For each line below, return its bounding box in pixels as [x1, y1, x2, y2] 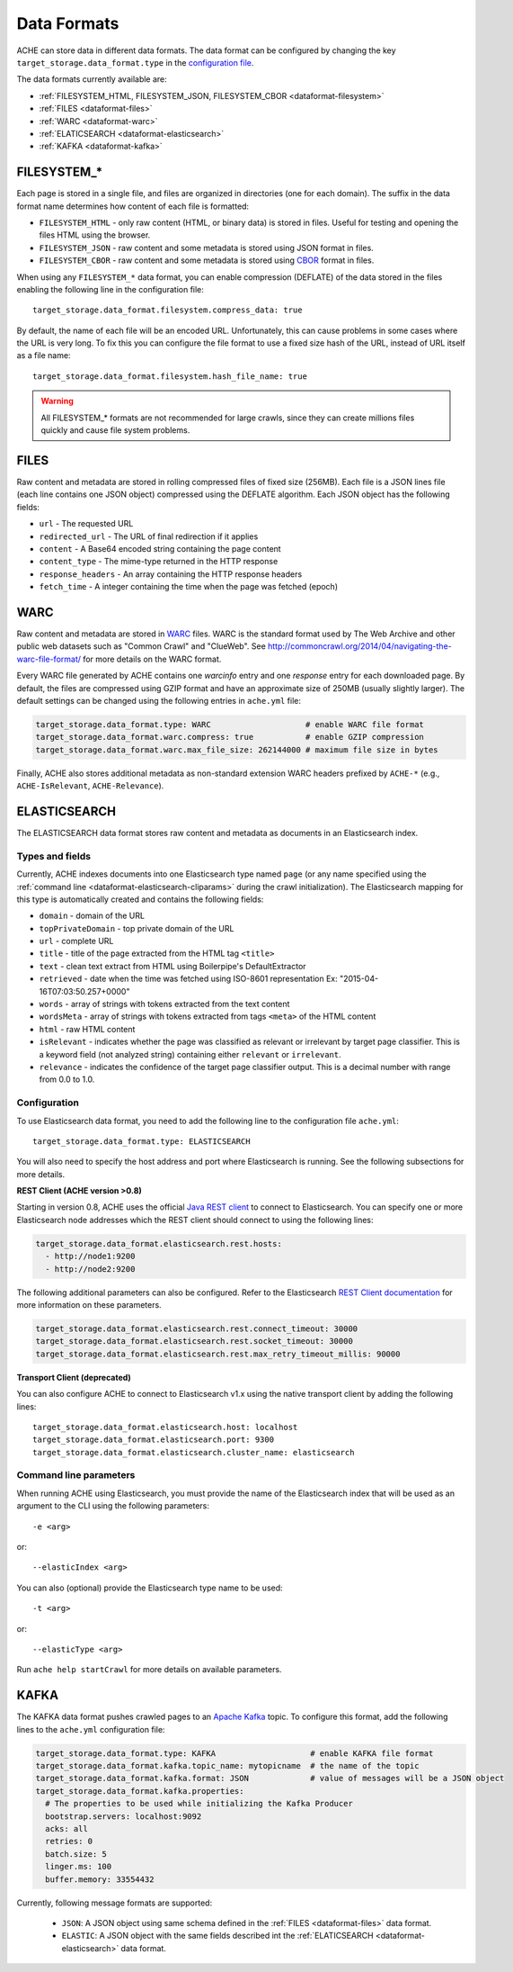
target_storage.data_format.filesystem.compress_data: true [32, 305, 303, 315]
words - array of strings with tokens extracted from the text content [39, 999, 290, 1010]
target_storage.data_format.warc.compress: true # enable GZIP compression [35, 732, 424, 743]
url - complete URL [39, 936, 114, 947]
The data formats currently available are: [16, 74, 168, 85]
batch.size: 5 [45, 1849, 108, 1859]
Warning [40, 396, 74, 407]
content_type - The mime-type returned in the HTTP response [39, 556, 279, 567]
